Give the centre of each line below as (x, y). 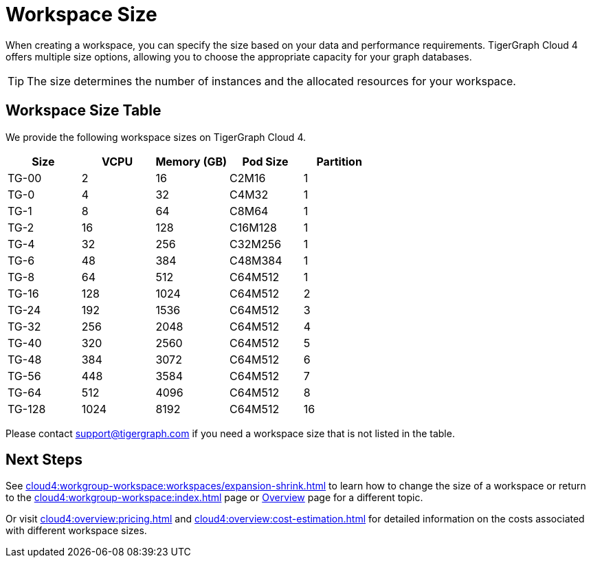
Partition (339, 161)
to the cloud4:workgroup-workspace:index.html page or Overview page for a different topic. (214, 498)
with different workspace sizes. (76, 531)
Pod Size (265, 161)
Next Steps (44, 460)
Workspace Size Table (83, 111)
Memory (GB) (191, 161)
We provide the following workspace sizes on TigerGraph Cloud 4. (156, 137)
